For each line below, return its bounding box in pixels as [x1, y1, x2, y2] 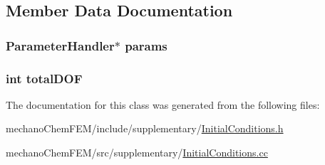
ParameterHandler [6, 36, 115, 54]
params [125, 36, 167, 54]
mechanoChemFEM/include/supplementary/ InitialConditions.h [6, 121, 284, 136]
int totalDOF [6, 69, 83, 87]
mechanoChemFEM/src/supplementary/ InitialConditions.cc [6, 145, 268, 160]
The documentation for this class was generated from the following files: [6, 97, 320, 112]
